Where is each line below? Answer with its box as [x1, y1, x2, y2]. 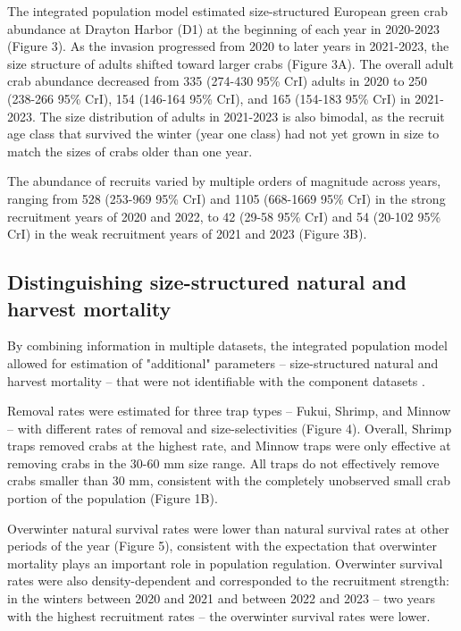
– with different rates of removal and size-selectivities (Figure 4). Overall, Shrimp [7, 418, 452, 437]
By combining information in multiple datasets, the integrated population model [7, 336, 448, 355]
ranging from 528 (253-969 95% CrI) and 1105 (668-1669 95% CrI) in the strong [7, 189, 446, 207]
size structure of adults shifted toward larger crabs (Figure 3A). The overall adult [7, 54, 454, 72]
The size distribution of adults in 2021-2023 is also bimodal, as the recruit [39, 106, 445, 125]
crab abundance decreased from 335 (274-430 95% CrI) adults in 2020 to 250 [7, 72, 428, 90]
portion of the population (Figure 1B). [7, 489, 218, 508]
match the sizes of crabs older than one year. [7, 141, 253, 160]
